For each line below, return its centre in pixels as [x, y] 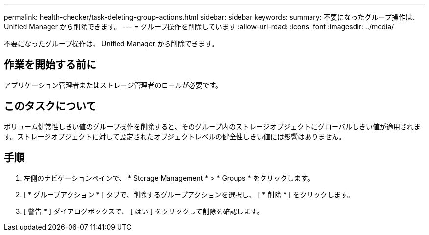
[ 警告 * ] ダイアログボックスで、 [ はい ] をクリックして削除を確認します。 [144, 211]
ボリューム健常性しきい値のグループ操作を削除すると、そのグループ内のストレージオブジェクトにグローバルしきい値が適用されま [212, 126]
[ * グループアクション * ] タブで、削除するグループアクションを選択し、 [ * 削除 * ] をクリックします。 [189, 194]
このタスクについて [50, 106]
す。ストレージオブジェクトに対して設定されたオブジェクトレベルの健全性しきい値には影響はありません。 [175, 136]
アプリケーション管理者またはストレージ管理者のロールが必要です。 [113, 85]
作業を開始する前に [50, 65]
